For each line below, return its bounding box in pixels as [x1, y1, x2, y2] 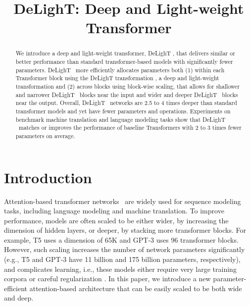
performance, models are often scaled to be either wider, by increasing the [4, 215, 229, 225]
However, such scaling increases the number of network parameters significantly [4, 244, 245, 255]
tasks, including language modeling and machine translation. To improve [4, 205, 224, 216]
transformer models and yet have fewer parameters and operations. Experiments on [15, 106, 231, 115]
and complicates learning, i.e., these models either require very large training [4, 263, 237, 274]
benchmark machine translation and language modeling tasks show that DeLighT [15, 115, 226, 123]
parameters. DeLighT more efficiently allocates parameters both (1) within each [15, 65, 225, 74]
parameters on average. [15, 131, 75, 140]
